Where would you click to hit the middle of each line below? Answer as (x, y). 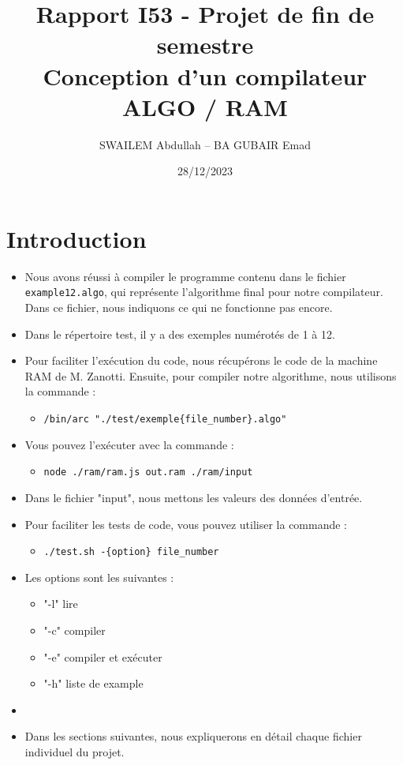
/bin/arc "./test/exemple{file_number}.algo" (165, 420)
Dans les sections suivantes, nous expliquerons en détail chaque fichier (193, 736)
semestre (205, 45)
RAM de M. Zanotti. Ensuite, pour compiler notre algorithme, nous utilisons (211, 375)
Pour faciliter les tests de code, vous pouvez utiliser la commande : (186, 524)
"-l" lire (61, 604)
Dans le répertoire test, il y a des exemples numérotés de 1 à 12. (180, 334)
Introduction (76, 238)
